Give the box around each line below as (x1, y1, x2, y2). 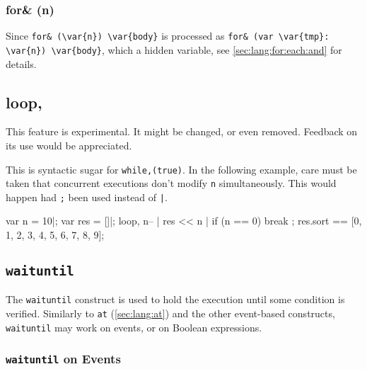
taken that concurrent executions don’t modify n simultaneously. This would (6, 176, 337, 191)
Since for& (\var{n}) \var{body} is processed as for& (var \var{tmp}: (6, 28, 330, 43)
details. (6, 56, 37, 71)
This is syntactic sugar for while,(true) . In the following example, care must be (6, 161, 357, 176)
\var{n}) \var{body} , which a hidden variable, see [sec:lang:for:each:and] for (6, 42, 342, 57)
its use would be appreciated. (6, 137, 132, 152)
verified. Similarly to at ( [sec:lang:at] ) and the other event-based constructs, (6, 306, 335, 321)
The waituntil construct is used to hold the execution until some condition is (6, 292, 345, 307)
